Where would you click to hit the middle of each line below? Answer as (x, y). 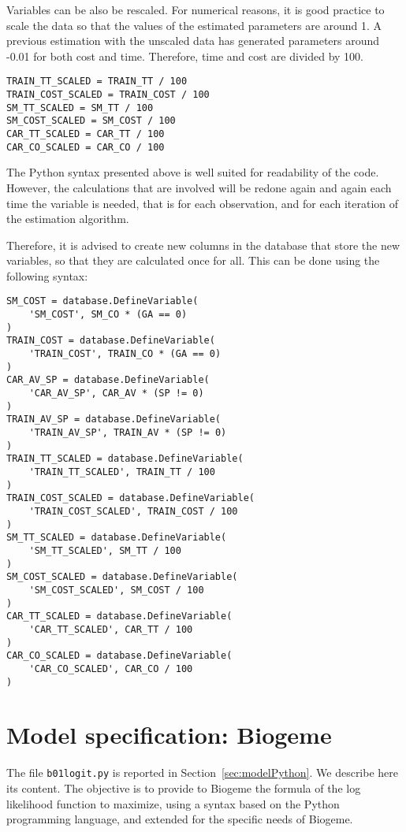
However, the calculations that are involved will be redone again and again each (199, 187)
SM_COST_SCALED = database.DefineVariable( (122, 577)
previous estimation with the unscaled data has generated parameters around (193, 41)
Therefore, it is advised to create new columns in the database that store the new (203, 245)
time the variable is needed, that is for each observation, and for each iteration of (203, 203)
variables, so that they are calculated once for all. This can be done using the (193, 260)
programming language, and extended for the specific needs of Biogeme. (180, 819)
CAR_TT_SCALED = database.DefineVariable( (119, 617)
